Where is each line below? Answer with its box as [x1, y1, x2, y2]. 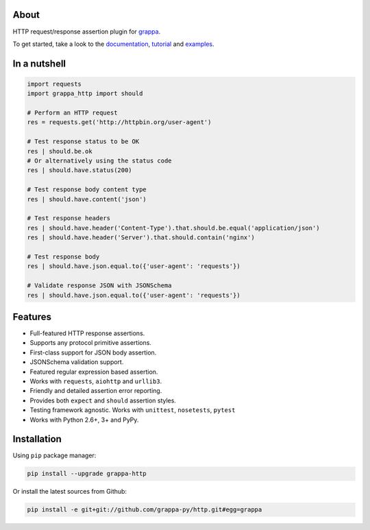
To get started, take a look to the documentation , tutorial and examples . [12, 40, 214, 48]
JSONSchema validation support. [29, 358, 124, 366]
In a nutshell [12, 58, 66, 69]
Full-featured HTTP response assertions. [29, 329, 145, 337]
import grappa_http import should [27, 90, 143, 97]
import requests [27, 80, 82, 88]
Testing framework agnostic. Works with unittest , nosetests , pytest [29, 406, 236, 414]
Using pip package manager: [12, 451, 97, 459]
